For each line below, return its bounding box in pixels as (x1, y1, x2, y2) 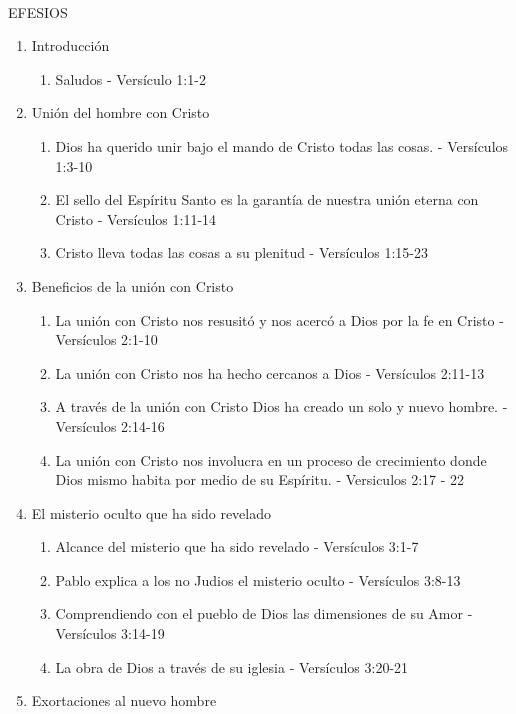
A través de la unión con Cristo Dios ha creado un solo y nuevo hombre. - (55, 396, 508, 417)
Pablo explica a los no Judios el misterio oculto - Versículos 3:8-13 (55, 569, 461, 590)
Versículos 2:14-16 (55, 415, 165, 436)
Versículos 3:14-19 (55, 623, 165, 644)
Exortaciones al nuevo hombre (31, 690, 217, 711)
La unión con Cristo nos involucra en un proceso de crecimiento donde (55, 449, 487, 470)
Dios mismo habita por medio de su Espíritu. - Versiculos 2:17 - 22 (55, 469, 465, 490)
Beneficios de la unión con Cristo (31, 275, 234, 296)
